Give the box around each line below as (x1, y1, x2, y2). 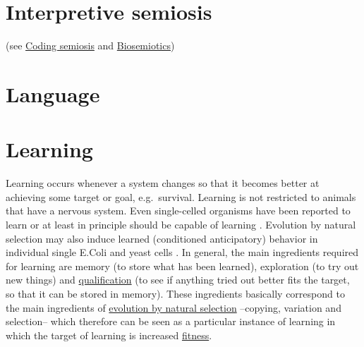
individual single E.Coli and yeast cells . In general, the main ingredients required (6, 245, 359, 260)
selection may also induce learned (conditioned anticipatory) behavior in (6, 231, 318, 245)
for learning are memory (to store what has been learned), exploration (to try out (6, 258, 359, 273)
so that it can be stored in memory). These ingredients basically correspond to (6, 286, 345, 300)
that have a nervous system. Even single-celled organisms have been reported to (6, 203, 351, 218)
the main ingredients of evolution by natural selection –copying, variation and (6, 300, 341, 315)
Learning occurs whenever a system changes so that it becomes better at (6, 176, 320, 190)
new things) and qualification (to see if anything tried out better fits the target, (6, 272, 350, 287)
